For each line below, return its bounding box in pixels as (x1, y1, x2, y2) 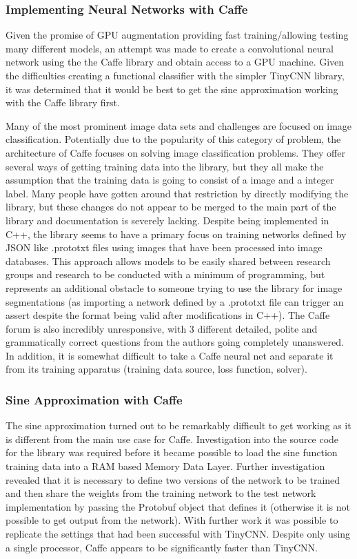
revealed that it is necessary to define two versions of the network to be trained (6, 472, 340, 487)
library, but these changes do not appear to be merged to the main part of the (6, 199, 336, 214)
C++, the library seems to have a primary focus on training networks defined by (6, 226, 347, 241)
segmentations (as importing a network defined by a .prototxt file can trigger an (6, 294, 344, 308)
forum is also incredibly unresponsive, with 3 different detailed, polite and (6, 321, 318, 335)
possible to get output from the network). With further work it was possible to (6, 513, 338, 527)
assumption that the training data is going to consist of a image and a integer (6, 173, 334, 187)
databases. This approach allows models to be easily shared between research (6, 253, 331, 268)
